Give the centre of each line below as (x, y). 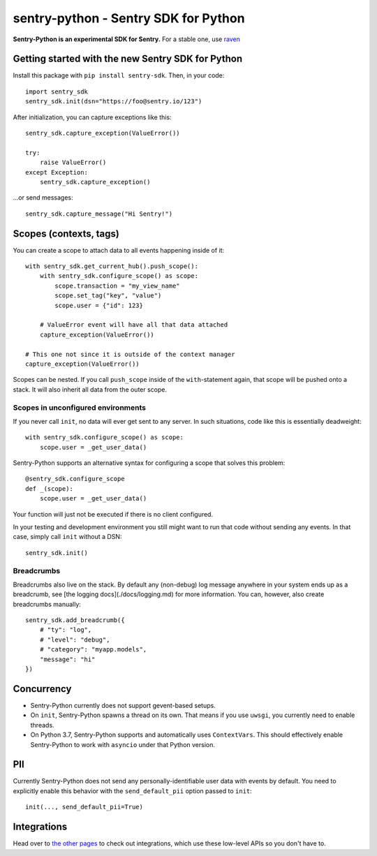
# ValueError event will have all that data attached (134, 325)
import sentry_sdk (57, 91)
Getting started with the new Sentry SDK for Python (128, 59)
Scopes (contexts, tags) (66, 234)
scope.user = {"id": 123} (99, 305)
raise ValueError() (73, 163)
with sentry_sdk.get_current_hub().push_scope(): (112, 266)
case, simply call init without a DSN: (67, 537)
